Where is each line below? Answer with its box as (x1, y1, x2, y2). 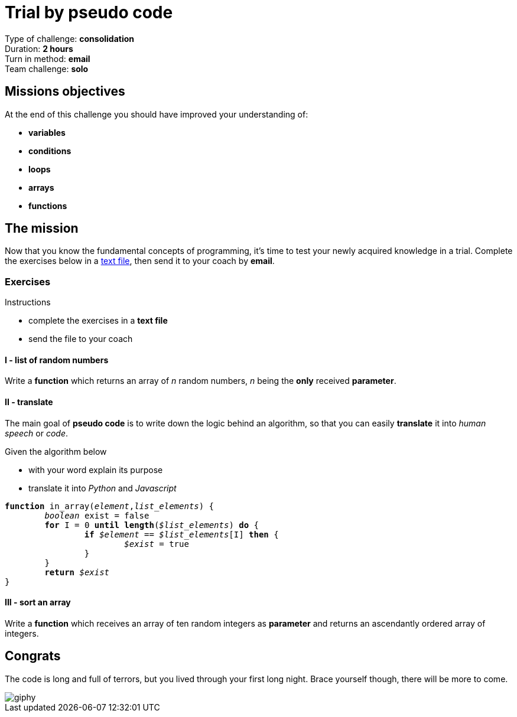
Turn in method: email (5, 53, 90, 64)
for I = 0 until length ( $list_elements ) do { (44, 520, 259, 530)
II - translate (5, 397, 53, 408)
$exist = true (124, 539, 189, 549)
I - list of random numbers (5, 354, 109, 365)
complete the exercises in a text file (28, 315, 168, 326)
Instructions (5, 297, 51, 308)
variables (28, 127, 66, 138)
